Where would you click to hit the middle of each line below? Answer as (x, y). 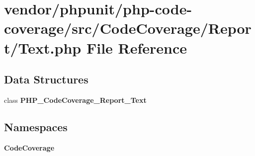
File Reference (137, 47)
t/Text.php (43, 47)
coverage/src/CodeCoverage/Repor (128, 28)
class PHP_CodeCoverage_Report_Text (75, 100)
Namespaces (36, 126)
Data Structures (46, 79)
